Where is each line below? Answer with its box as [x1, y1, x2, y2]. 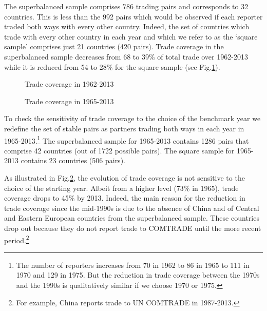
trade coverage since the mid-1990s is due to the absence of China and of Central [4, 202, 259, 213]
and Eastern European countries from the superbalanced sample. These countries [4, 212, 259, 223]
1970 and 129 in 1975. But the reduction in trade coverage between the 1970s [16, 269, 260, 280]
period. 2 [4, 233, 29, 245]
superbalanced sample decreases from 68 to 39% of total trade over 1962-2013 [4, 51, 248, 62]
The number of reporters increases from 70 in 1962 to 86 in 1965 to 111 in [16, 259, 250, 270]
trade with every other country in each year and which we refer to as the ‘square [4, 31, 258, 42]
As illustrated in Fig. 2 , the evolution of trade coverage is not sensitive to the [4, 172, 245, 183]
